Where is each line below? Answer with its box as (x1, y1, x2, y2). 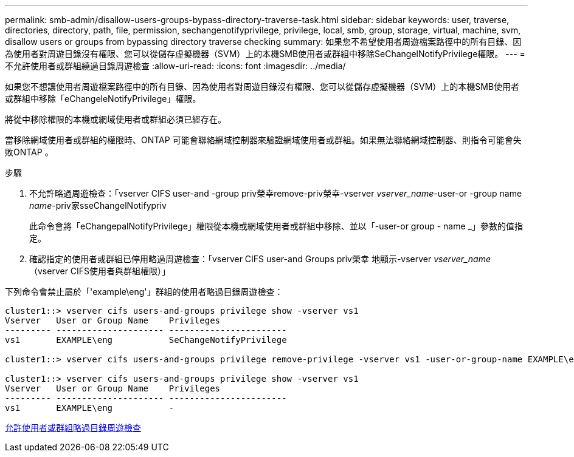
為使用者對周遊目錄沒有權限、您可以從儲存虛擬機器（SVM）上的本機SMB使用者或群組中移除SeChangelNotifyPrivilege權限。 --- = (5, 49, 525, 59)
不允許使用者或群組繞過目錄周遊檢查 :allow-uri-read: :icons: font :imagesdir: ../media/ (5, 61, 346, 71)
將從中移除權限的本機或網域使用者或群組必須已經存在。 (5, 114, 226, 124)
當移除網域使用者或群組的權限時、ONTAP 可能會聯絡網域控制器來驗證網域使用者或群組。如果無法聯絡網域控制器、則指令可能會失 (5, 135, 522, 145)
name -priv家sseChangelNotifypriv (29, 200, 167, 211)
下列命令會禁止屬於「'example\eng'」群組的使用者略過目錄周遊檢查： (5, 286, 283, 297)
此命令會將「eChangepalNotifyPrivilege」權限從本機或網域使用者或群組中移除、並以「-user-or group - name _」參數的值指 (29, 221, 523, 231)
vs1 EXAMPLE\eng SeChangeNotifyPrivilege (5, 335, 287, 345)
